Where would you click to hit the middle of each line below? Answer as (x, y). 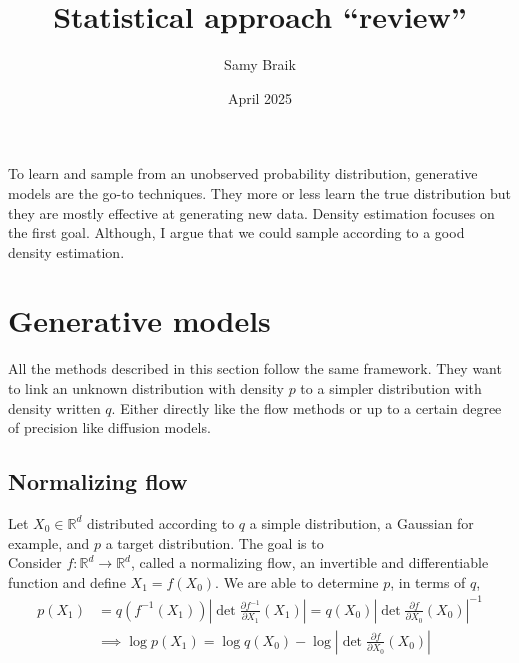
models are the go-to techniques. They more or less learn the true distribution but (260, 192)
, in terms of (428, 581)
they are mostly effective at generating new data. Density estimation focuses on (251, 212)
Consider (35, 562)
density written (54, 407)
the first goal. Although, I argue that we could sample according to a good (236, 232)
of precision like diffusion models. (109, 427)
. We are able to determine (297, 581)
